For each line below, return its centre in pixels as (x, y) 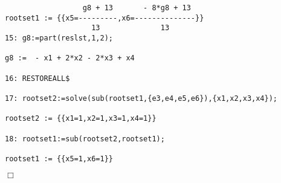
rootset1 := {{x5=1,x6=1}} (59, 159)
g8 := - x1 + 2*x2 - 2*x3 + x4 (70, 58)
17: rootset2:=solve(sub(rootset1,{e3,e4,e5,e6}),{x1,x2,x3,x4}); (141, 98)
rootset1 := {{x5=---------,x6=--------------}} (105, 18)
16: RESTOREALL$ (37, 78)
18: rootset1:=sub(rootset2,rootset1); (85, 139)
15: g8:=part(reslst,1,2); (59, 38)
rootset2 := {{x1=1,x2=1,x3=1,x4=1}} (81, 119)
